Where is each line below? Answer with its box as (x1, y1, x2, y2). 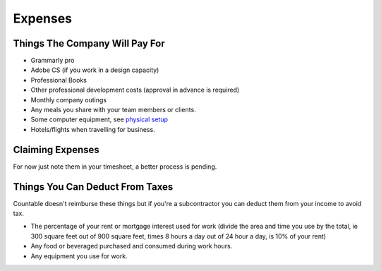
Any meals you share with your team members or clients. (30, 106, 197, 114)
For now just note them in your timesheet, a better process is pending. (13, 162, 217, 171)
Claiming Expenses (13, 143, 100, 155)
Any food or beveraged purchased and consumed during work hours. (30, 242, 233, 251)
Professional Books (30, 76, 87, 84)
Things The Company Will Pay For (13, 37, 165, 49)
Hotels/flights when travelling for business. (30, 125, 155, 133)
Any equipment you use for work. (30, 251, 128, 260)
